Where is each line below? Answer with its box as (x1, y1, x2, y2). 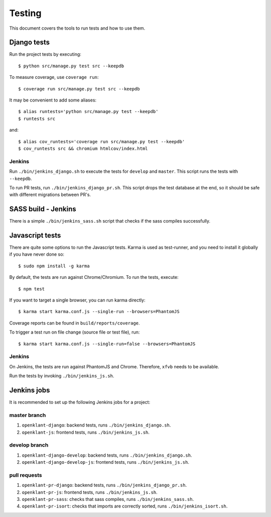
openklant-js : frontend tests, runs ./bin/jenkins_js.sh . (22, 429, 150, 435)
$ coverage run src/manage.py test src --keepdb (18, 86, 140, 91)
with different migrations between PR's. (9, 191, 91, 198)
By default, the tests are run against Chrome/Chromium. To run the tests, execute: (9, 274, 179, 280)
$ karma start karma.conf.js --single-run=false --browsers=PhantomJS (18, 341, 196, 347)
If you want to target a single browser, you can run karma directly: (9, 297, 146, 303)
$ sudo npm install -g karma (18, 263, 90, 269)
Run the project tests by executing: (9, 51, 81, 57)
